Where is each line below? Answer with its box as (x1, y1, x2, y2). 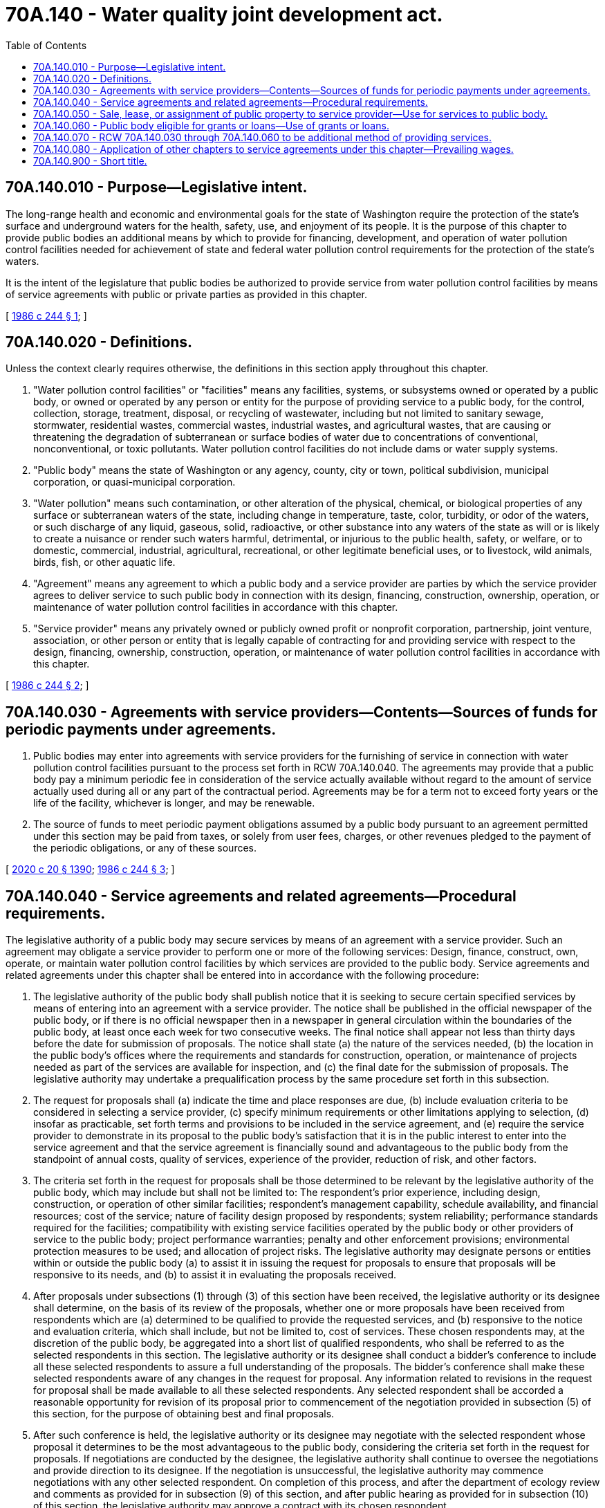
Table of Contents (6, 39, 87, 51)
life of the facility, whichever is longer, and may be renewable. (33, 797, 315, 809)
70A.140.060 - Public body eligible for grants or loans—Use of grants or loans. (33, 119, 389, 131)
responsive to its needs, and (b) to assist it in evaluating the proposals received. (33, 1269, 397, 1281)
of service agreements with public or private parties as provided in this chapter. (6, 288, 368, 300)
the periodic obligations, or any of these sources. (33, 842, 257, 854)
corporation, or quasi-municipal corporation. (33, 476, 236, 488)
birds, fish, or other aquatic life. (33, 556, 176, 569)
